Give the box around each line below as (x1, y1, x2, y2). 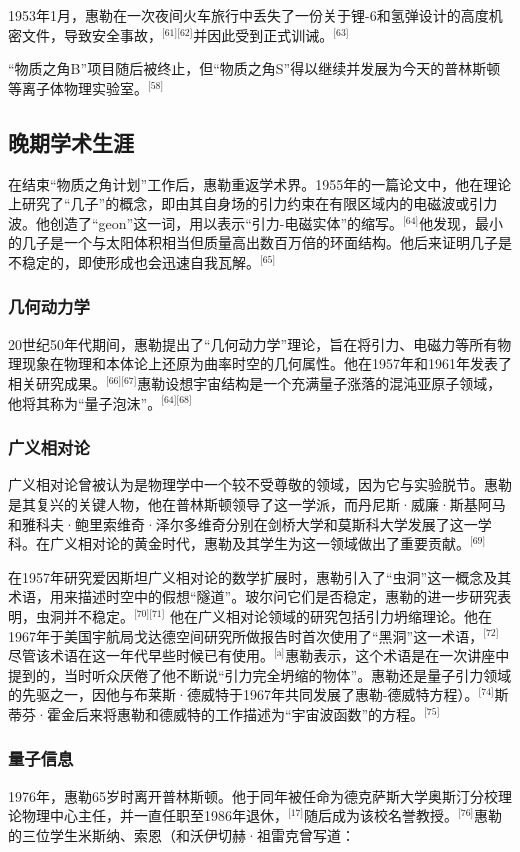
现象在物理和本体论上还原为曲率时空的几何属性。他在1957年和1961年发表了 (21, 353, 512, 374)
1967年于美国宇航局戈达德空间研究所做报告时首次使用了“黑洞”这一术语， (8, 625, 484, 646)
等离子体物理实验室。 (8, 77, 148, 98)
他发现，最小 (419, 212, 504, 233)
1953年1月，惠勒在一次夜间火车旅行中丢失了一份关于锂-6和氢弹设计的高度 (8, 5, 489, 25)
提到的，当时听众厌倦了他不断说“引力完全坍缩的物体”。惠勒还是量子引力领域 (8, 664, 512, 685)
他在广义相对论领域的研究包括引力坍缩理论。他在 (169, 605, 492, 626)
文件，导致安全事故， (21, 24, 162, 45)
